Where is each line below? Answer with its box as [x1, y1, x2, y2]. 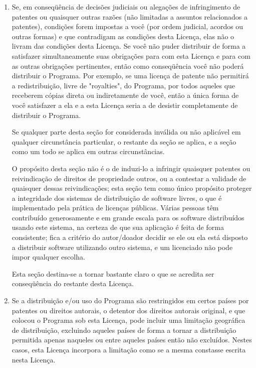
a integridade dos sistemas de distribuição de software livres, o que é [12, 192, 222, 203]
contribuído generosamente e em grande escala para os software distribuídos [12, 212, 244, 222]
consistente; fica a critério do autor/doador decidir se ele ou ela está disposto [12, 232, 248, 242]
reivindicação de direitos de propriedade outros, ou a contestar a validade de [12, 173, 246, 183]
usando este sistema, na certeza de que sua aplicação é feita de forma [12, 222, 224, 232]
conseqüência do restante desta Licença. [12, 278, 134, 289]
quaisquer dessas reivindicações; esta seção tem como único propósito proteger [12, 183, 252, 193]
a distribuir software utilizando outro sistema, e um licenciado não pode [12, 241, 233, 252]
